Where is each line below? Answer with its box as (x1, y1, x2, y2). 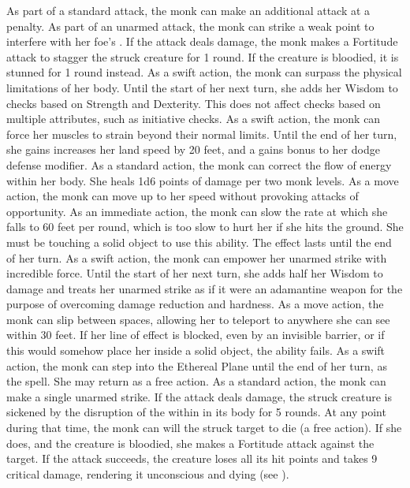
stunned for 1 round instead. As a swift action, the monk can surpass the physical (6, 64, 402, 80)
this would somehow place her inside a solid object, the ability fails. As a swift (6, 342, 386, 359)
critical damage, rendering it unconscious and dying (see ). (6, 465, 289, 482)
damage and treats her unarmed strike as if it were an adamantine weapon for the (6, 280, 403, 296)
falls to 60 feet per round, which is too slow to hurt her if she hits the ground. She (6, 218, 404, 235)
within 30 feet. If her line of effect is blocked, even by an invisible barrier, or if (6, 326, 385, 343)
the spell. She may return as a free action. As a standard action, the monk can (6, 373, 386, 389)
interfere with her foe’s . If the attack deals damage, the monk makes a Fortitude (6, 33, 398, 50)
